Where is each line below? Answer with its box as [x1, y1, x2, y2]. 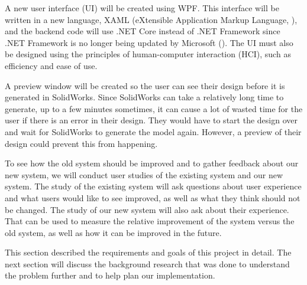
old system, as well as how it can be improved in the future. [5, 226, 222, 238]
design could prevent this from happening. [5, 137, 158, 149]
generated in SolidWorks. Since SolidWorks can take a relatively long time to [5, 91, 284, 103]
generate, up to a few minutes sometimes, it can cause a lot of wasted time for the [5, 102, 303, 114]
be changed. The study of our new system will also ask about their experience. [5, 203, 289, 215]
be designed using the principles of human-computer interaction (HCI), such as [5, 48, 291, 60]
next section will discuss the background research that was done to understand [5, 257, 290, 270]
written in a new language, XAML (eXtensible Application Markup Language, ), [5, 13, 298, 25]
